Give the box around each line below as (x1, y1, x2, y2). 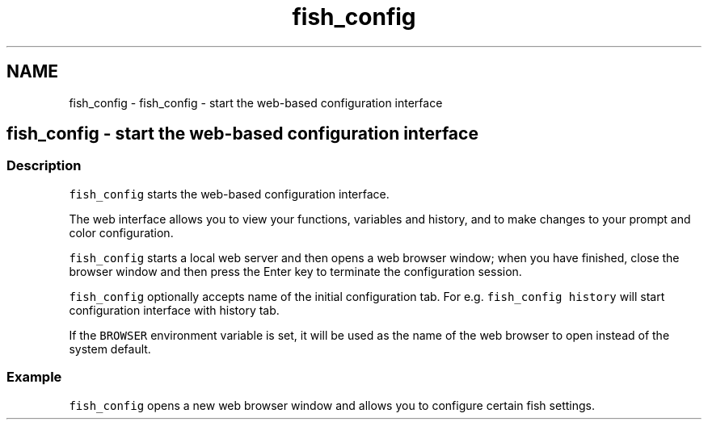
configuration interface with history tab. (69, 303, 280, 317)
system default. (69, 341, 151, 356)
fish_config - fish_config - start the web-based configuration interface (69, 95, 443, 110)
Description (6, 157, 82, 174)
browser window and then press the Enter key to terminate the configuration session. (69, 264, 522, 278)
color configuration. (69, 225, 174, 240)
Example (6, 369, 62, 386)
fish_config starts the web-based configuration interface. (69, 186, 390, 201)
